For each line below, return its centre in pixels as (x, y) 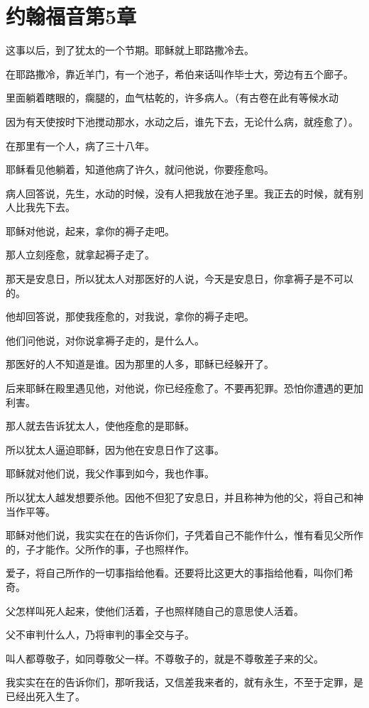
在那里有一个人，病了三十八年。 (80, 145)
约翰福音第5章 (71, 16)
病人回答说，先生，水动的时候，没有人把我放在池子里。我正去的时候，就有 (180, 193)
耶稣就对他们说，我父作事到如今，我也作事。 (110, 473)
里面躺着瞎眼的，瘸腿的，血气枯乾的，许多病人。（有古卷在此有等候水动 (172, 98)
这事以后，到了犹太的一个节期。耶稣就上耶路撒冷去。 (130, 50)
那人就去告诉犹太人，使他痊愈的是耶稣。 (100, 426)
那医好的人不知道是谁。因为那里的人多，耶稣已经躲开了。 (140, 364)
